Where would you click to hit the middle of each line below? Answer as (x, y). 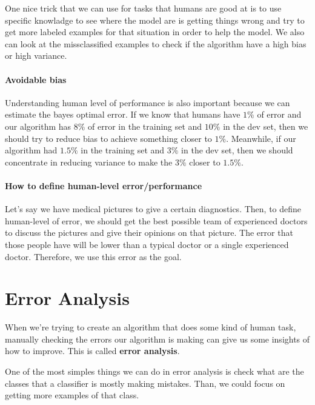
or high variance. (36, 55)
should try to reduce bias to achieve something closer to (108, 138)
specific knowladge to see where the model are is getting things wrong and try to (155, 20)
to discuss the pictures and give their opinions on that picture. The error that (149, 233)
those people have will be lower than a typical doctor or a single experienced (147, 244)
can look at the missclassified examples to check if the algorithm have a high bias (156, 43)
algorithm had (31, 150)
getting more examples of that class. (72, 395)
